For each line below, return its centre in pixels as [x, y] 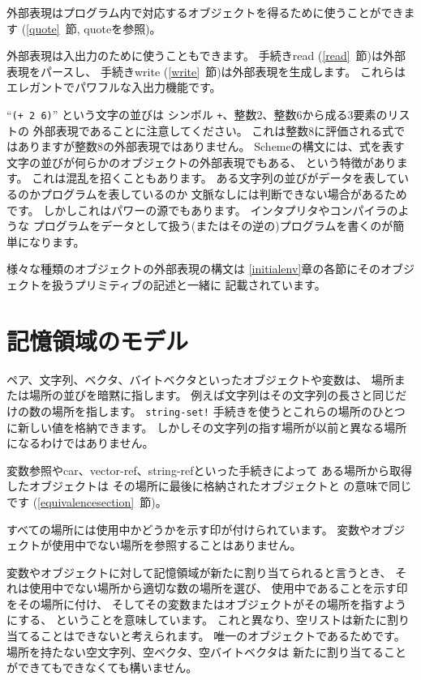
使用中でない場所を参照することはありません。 [176, 545]
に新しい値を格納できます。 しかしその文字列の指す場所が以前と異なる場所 [207, 427]
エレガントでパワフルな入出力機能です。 [114, 87]
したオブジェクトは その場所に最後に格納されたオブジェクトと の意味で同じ [209, 486]
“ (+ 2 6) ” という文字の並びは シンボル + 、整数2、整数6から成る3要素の [197, 114]
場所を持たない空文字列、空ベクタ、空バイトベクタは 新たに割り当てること [207, 651]
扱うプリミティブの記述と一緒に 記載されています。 [189, 284]
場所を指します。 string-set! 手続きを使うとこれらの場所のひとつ [228, 411]
